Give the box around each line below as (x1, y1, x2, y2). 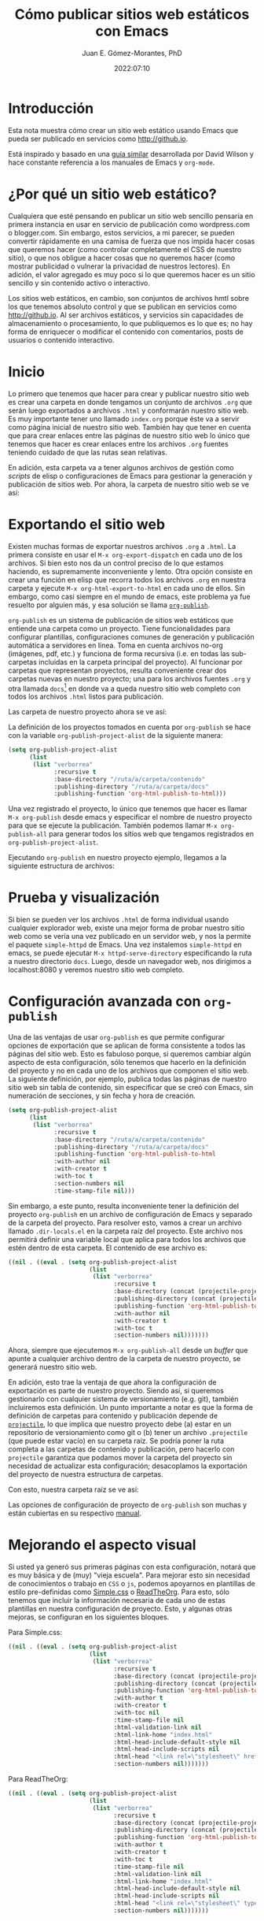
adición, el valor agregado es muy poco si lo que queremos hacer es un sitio (8, 269, 255, 279)
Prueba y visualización (8, 888, 159, 907)
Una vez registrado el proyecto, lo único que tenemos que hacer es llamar (8, 804, 247, 814)
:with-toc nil (113, 1709, 159, 1717)
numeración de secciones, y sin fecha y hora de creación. (8, 1091, 196, 1100)
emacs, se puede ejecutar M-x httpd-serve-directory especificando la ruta (8, 948, 253, 958)
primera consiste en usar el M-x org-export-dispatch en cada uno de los (8, 550, 243, 559)
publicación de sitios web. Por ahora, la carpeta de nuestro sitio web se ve (8, 479, 250, 489)
